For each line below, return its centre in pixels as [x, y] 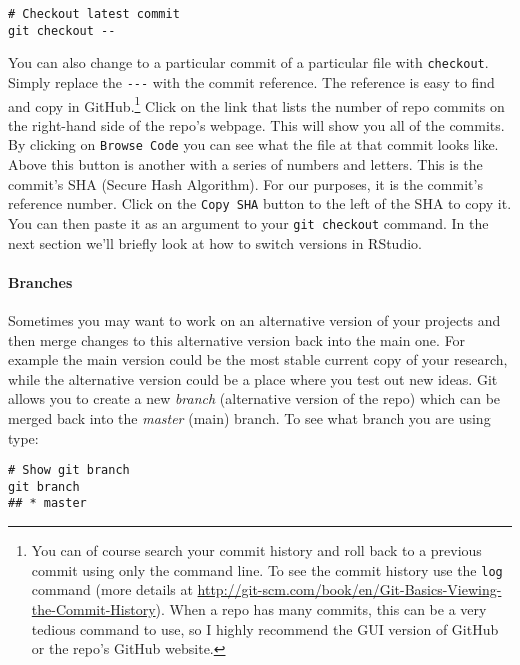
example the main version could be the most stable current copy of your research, [258, 359]
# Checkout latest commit [94, 14]
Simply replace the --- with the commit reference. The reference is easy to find [251, 81]
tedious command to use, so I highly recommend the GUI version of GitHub [265, 628]
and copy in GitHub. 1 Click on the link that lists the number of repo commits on [256, 104]
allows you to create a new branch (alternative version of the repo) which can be [254, 398]
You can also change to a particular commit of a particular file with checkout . [248, 62]
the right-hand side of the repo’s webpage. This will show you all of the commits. [256, 124]
